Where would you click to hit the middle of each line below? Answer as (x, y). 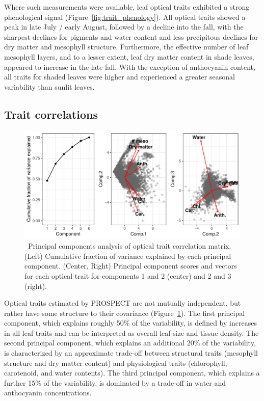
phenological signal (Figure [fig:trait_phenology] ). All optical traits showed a (125, 17)
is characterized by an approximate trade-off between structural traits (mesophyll (131, 353)
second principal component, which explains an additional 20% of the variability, (130, 343)
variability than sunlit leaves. (49, 86)
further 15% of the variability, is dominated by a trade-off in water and (115, 382)
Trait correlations (51, 114)
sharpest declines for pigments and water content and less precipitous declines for (131, 36)
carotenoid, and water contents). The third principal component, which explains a (132, 373)
